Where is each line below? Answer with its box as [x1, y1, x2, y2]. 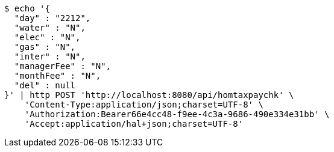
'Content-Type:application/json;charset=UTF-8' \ [24, 100, 263, 109]
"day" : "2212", [14, 13, 91, 23]
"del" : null [14, 81, 76, 90]
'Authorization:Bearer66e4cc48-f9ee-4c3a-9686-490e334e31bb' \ [24, 109, 330, 119]
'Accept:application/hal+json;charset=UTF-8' [24, 119, 244, 129]
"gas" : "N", [14, 42, 76, 52]
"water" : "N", [14, 23, 86, 32]
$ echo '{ [4, 4, 50, 13]
